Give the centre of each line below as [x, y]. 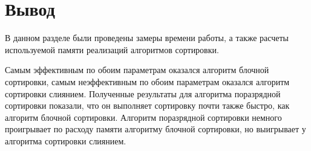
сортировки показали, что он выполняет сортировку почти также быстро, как [147, 105]
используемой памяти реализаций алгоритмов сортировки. [112, 49]
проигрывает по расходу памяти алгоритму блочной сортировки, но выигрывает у [155, 129]
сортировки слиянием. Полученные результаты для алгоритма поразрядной [143, 93]
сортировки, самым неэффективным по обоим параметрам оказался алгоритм [147, 81]
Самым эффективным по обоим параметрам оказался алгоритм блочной [137, 70]
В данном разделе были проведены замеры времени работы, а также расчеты [147, 38]
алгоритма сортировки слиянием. [66, 140]
